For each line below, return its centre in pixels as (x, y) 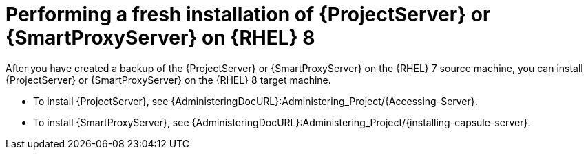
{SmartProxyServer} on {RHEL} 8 (160, 38)
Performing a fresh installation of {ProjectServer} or (248, 14)
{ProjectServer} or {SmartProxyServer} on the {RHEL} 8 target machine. (168, 80)
